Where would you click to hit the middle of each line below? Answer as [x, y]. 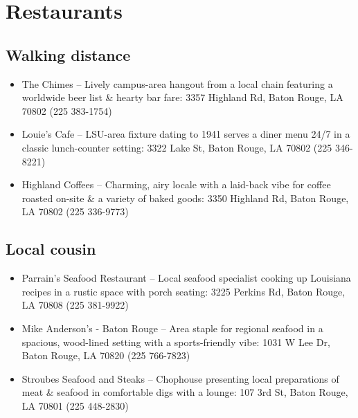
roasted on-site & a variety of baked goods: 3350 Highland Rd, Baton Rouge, [185, 198]
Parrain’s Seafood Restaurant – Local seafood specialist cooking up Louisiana [186, 278]
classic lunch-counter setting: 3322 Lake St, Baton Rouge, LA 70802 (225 [177, 147]
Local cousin [51, 249]
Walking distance [68, 54]
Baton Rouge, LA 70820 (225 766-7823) [106, 355]
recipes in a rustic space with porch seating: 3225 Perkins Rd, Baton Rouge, [184, 291]
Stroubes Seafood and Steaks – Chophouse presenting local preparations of [180, 378]
